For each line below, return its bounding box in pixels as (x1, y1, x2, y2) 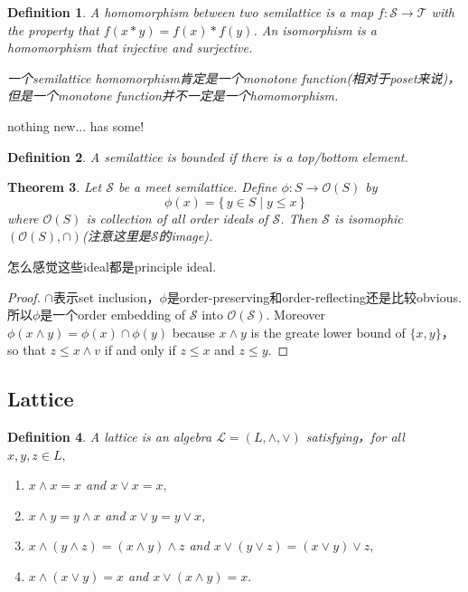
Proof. (7, 287, 41, 306)
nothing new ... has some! (7, 116, 145, 135)
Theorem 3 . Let (7, 177, 102, 196)
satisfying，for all (305, 427, 405, 446)
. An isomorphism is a (253, 20, 377, 39)
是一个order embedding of (40, 305, 186, 324)
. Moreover (266, 305, 325, 324)
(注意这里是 (81, 226, 151, 245)
